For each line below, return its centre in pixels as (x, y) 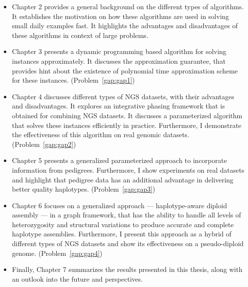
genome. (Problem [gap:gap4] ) (57, 253)
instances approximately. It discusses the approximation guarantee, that (119, 61)
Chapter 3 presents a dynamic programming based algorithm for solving (119, 51)
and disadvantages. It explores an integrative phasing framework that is (118, 106)
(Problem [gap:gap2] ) (44, 144)
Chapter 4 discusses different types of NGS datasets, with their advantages (123, 96)
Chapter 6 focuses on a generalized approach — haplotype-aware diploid (119, 205)
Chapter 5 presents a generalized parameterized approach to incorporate (119, 160)
